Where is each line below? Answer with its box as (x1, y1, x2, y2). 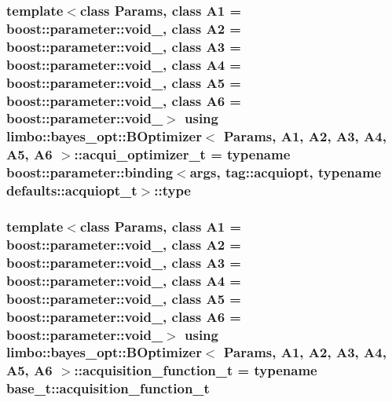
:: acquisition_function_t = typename (74, 360, 317, 380)
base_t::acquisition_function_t (6, 378, 210, 398)
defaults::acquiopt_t (6, 181, 137, 200)
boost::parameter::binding (6, 163, 174, 182)
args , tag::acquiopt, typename (189, 163, 382, 182)
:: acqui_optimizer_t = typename (74, 144, 291, 164)
